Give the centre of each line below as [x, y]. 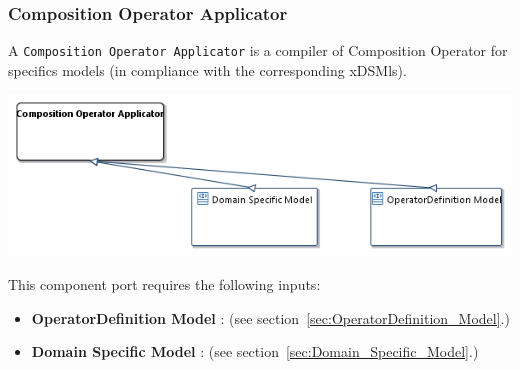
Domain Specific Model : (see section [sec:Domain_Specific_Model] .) [255, 351]
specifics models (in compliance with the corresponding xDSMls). [207, 69]
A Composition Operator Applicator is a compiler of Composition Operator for [258, 50]
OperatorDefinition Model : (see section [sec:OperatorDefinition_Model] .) [270, 317]
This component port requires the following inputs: [164, 284]
